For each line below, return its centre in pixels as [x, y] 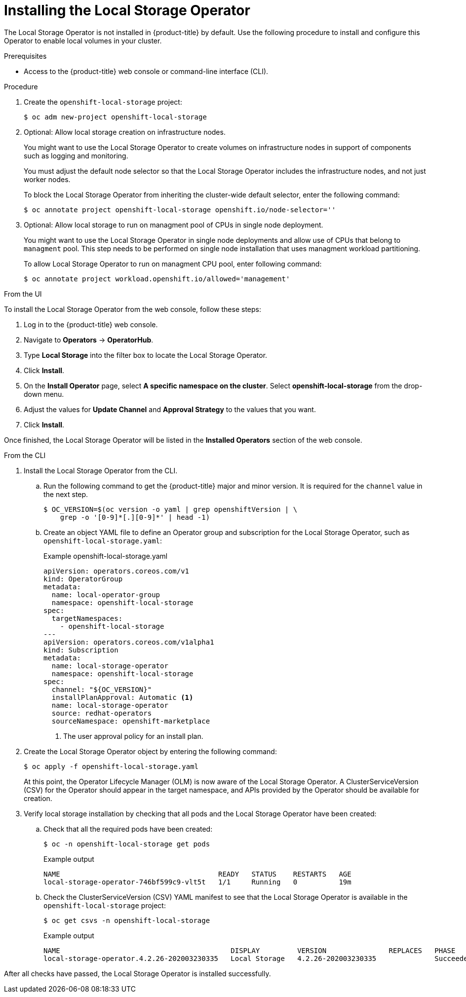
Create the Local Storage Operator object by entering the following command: [150, 751]
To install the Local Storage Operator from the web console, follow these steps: [133, 309]
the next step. [66, 494]
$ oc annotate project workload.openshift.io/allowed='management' [157, 279]
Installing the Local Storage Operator [127, 10]
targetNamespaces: [87, 618]
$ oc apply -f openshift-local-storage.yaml [111, 766]
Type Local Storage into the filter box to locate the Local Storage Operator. [146, 355]
